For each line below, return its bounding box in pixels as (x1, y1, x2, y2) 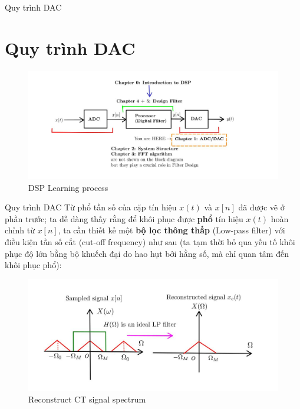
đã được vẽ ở (238, 201, 285, 213)
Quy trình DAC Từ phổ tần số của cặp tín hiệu (5, 201, 177, 213)
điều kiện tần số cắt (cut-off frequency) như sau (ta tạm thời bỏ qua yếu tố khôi (5, 235, 295, 248)
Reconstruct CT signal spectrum (28, 392, 146, 405)
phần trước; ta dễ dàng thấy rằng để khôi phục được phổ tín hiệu (5, 212, 243, 225)
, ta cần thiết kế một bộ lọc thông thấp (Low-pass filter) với (58, 224, 285, 236)
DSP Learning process (28, 181, 108, 193)
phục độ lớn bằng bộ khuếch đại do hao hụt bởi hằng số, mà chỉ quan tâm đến (5, 247, 289, 259)
